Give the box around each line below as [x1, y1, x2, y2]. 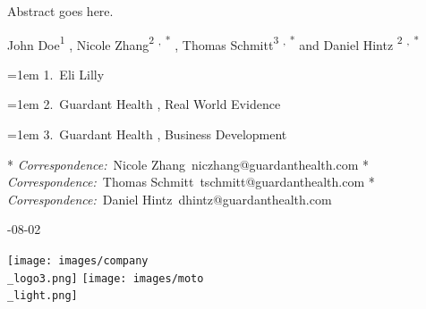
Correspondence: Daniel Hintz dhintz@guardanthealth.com [7, 189, 332, 208]
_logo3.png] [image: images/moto [7, 271, 204, 285]
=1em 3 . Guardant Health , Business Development [7, 125, 287, 144]
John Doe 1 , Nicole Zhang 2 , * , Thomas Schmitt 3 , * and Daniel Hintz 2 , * [7, 32, 420, 54]
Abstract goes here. [7, 2, 114, 20]
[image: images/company [7, 255, 149, 267]
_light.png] [7, 289, 78, 303]
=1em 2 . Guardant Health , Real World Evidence [7, 95, 281, 113]
